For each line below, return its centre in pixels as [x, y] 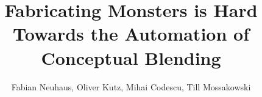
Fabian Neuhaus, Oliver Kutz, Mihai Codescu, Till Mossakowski [131, 86]
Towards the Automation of [131, 34]
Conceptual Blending [131, 57]
